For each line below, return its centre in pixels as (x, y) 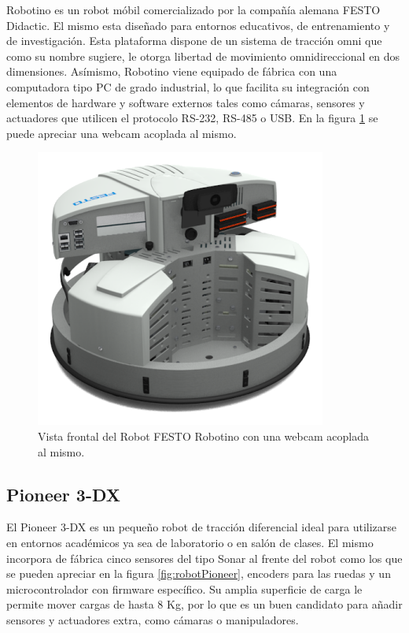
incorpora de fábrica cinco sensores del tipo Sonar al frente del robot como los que (204, 558)
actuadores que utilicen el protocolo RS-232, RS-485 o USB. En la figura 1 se (192, 118)
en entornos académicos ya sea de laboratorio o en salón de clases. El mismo (190, 542)
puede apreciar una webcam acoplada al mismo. (122, 133)
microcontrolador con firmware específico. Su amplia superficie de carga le (184, 588)
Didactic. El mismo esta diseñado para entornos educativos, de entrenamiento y (198, 25)
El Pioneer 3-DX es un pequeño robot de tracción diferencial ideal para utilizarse (202, 527)
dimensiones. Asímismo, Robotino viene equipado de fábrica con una (172, 71)
